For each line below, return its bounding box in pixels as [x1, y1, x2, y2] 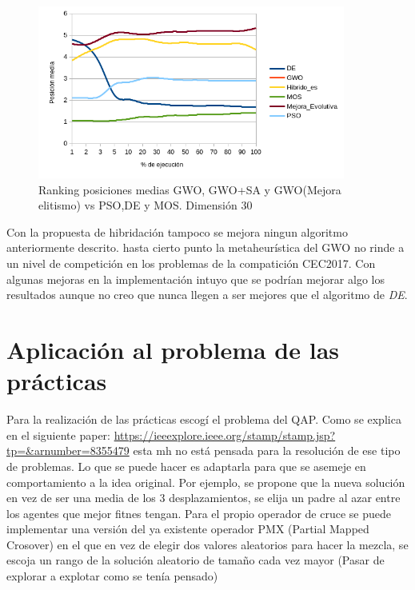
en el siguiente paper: [6, 426, 111, 443]
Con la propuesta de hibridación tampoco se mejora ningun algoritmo [6, 223, 348, 240]
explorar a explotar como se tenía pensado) [6, 568, 218, 584]
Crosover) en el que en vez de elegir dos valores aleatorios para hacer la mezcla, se [6, 536, 409, 552]
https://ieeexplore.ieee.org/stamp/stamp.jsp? [114, 426, 336, 443]
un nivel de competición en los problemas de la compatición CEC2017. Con [6, 255, 376, 272]
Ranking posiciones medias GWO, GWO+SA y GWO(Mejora [38, 181, 341, 197]
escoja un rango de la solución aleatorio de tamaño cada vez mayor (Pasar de [6, 552, 385, 568]
